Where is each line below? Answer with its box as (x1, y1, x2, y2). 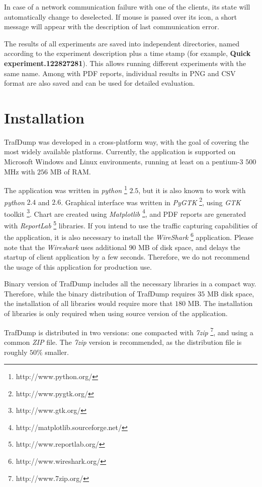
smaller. (45, 346, 69, 357)
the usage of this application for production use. (4, 261, 152, 272)
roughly (4, 346, 28, 357)
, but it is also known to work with (138, 185, 246, 195)
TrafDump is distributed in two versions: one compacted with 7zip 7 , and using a (4, 325, 253, 337)
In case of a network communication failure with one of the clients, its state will (4, 2, 250, 12)
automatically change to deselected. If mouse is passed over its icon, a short (4, 11, 237, 22)
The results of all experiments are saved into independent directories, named (4, 38, 240, 48)
